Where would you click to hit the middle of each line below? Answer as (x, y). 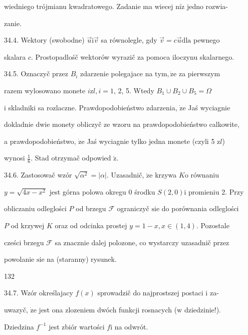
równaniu (205, 175)
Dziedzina (19, 326)
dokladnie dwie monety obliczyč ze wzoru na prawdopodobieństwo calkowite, (122, 124)
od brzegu (91, 208)
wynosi (15, 158)
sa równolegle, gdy (129, 40)
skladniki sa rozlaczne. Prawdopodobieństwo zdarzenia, (93, 107)
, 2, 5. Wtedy (134, 90)
